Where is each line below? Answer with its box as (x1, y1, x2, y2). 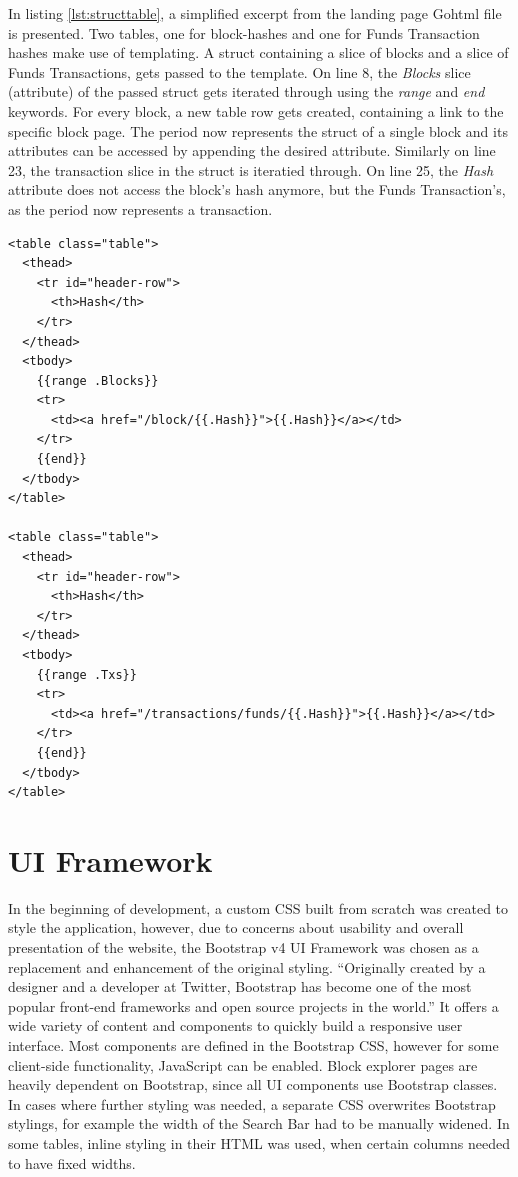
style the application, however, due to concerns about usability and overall (8, 917, 464, 938)
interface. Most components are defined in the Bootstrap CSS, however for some (8, 1035, 499, 1056)
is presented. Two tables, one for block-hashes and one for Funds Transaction (8, 22, 480, 43)
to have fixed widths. (8, 1152, 136, 1173)
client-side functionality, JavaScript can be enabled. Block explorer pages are (8, 1054, 478, 1075)
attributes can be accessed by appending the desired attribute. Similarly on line (8, 140, 496, 161)
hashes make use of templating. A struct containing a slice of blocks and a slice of (8, 42, 509, 63)
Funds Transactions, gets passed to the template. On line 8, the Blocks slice (8, 61, 471, 82)
